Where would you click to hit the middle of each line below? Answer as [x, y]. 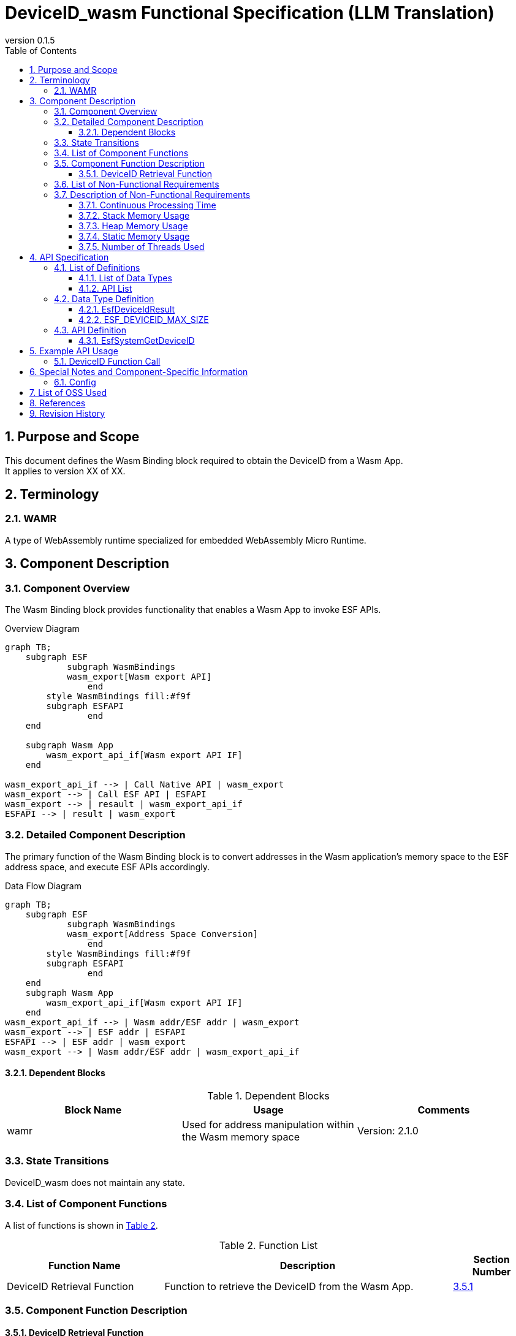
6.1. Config [75, 382]
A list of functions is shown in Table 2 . [82, 1225]
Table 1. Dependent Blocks [268, 1096]
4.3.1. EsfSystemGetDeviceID [137, 340]
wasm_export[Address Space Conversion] [163, 934]
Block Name [93, 1110]
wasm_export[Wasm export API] [139, 677]
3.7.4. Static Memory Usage [134, 236]
